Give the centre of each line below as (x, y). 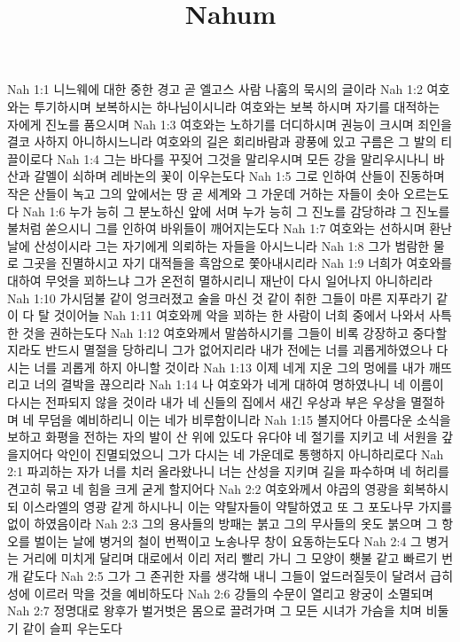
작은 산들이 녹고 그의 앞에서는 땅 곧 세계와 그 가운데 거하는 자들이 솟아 (203, 193)
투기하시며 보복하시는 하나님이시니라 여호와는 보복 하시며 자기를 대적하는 (237, 106)
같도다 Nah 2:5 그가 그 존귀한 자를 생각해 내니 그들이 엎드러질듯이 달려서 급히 (238, 575)
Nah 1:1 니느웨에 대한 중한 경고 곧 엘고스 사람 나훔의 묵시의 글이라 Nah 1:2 (215, 89)
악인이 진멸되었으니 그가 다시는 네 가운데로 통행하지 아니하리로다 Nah (250, 454)
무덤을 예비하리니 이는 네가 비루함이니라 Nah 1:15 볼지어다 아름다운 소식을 (245, 419)
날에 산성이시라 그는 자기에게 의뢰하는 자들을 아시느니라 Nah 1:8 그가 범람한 (218, 245)
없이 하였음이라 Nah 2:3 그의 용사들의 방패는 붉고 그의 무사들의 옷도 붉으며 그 (222, 524)
